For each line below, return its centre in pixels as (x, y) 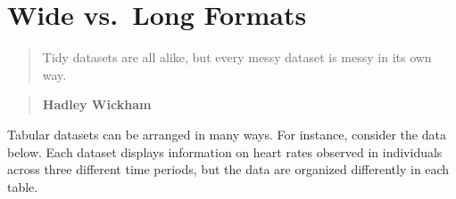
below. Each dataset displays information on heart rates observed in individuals (225, 151)
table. (23, 186)
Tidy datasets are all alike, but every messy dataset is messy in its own (237, 57)
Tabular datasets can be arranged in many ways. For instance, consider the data (227, 134)
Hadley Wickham (97, 104)
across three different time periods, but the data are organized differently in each (228, 169)
